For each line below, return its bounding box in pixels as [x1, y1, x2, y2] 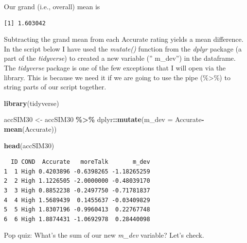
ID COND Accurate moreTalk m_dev [11, 158, 150, 166]
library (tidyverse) [4, 98, 59, 108]
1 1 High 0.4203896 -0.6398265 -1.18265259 [4, 168, 150, 175]
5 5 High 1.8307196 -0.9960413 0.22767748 [4, 206, 150, 213]
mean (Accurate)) [4, 123, 57, 134]
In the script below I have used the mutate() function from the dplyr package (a [4, 43, 242, 53]
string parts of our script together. [4, 82, 106, 92]
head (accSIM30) [4, 140, 54, 150]
